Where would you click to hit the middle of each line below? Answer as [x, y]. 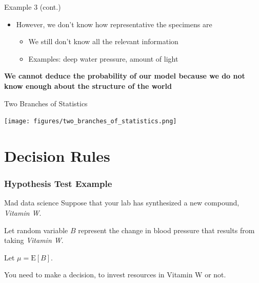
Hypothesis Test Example [58, 184]
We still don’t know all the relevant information [103, 41]
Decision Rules [57, 156]
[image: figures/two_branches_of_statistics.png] [91, 121]
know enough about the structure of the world [88, 86]
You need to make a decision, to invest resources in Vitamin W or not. [115, 275]
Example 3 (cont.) [33, 7]
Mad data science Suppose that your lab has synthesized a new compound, [122, 203]
